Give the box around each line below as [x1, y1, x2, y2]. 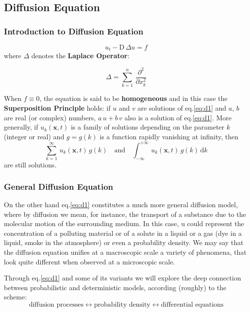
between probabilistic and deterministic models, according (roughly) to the [4, 282, 227, 292]
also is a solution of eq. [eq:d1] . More [124, 112, 232, 122]
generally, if [4, 122, 38, 132]
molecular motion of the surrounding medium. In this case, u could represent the [4, 218, 244, 229]
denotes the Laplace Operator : [31, 50, 130, 61]
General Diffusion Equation [4, 180, 114, 192]
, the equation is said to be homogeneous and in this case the [39, 93, 228, 103]
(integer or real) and [4, 131, 65, 141]
